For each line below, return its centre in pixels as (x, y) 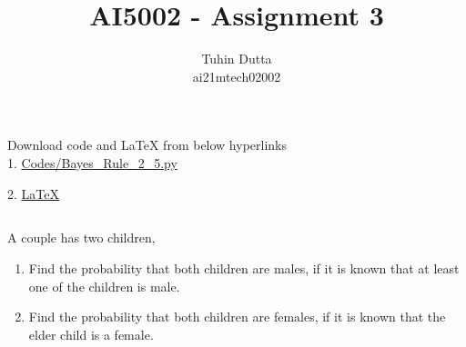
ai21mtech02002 (237, 76)
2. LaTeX (33, 193)
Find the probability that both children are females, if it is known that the (237, 317)
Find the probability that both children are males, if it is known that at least (244, 268)
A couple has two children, (81, 238)
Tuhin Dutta (237, 59)
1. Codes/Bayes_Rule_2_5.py (92, 162)
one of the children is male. (104, 286)
